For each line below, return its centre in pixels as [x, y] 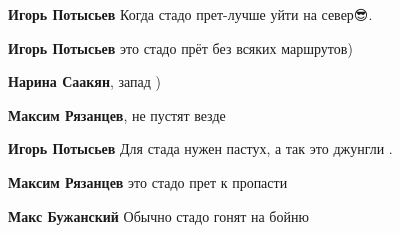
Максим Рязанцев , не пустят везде [117, 114]
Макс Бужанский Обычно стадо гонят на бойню [158, 215]
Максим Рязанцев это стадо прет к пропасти [148, 181]
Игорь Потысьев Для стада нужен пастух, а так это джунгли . [200, 148]
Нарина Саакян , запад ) [85, 81]
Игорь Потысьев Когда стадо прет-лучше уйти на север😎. [190, 14]
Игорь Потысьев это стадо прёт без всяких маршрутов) [180, 47]
